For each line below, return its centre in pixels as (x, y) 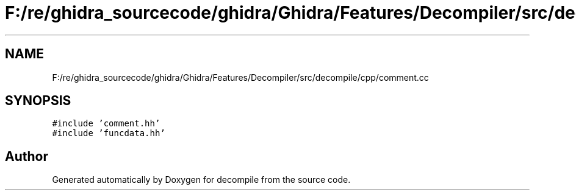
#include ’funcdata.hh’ (109, 133)
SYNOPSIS (38, 101)
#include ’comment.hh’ (106, 124)
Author (27, 156)
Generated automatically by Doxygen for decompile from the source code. (201, 180)
